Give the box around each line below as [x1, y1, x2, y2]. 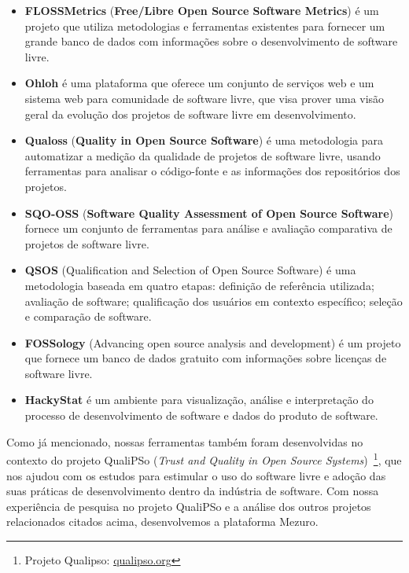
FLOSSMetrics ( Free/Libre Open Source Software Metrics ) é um [24, 2, 379, 18]
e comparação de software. [24, 308, 152, 325]
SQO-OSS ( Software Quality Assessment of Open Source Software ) [24, 204, 394, 221]
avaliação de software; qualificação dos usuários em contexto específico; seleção [24, 292, 403, 309]
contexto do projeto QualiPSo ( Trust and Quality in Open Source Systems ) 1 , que [6, 450, 402, 468]
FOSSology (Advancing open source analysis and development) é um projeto [24, 334, 401, 351]
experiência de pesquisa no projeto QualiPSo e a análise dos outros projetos [6, 498, 371, 514]
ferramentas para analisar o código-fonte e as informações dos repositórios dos [24, 163, 400, 179]
